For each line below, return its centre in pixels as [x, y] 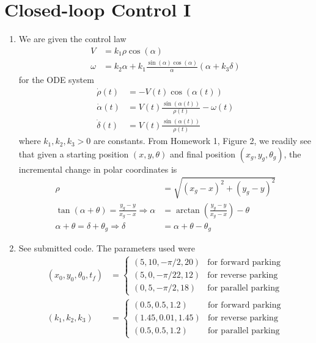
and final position [203, 153]
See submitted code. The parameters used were [107, 248]
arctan [188, 210]
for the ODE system [56, 79]
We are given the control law [72, 39]
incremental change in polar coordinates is [98, 169]
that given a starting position [74, 153]
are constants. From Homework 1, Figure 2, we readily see [202, 141]
